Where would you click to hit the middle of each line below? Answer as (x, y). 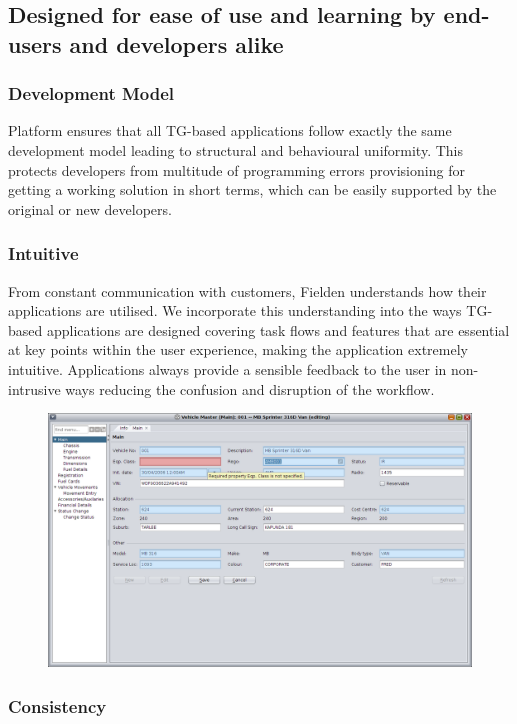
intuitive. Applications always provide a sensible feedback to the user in (227, 368)
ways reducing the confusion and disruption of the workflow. (250, 388)
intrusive (34, 388)
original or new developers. (90, 208)
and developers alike (176, 43)
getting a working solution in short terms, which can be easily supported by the (252, 189)
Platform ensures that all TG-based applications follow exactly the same (230, 130)
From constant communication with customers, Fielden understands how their (247, 290)
